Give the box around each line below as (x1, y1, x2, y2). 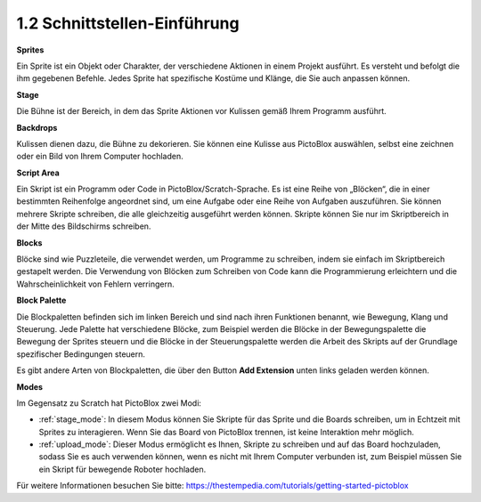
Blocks (16, 237, 43, 248)
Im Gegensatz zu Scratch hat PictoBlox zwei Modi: (16, 397, 202, 409)
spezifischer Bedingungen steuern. (16, 348, 146, 360)
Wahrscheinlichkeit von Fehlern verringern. (16, 279, 175, 289)
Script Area (16, 167, 60, 178)
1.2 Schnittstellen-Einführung (16, 13, 240, 33)
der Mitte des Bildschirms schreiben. (16, 221, 151, 231)
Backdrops (16, 122, 58, 133)
